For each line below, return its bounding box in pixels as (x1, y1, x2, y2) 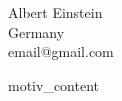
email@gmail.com (8, 41, 114, 62)
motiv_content (8, 74, 99, 95)
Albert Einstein (8, 2, 103, 22)
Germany (8, 21, 65, 42)
